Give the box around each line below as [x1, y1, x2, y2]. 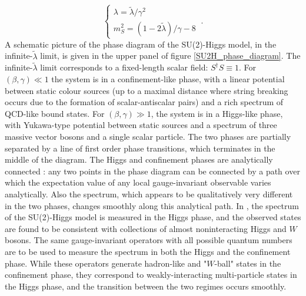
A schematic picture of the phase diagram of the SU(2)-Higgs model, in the [5, 38, 277, 50]
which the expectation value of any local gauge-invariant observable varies [5, 176, 271, 189]
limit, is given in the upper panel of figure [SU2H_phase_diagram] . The [40, 49, 301, 62]
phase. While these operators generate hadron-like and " [5, 257, 207, 269]
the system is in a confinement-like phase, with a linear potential [51, 73, 285, 85]
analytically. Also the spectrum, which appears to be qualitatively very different [5, 187, 293, 200]
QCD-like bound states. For [5, 107, 105, 119]
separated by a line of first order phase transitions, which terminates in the [5, 142, 275, 154]
